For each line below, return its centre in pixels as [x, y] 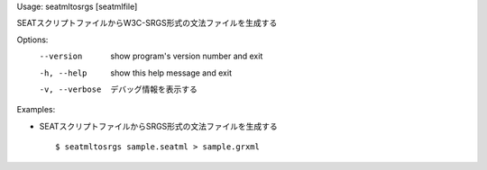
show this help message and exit [171, 73]
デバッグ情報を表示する [154, 89]
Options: [32, 40]
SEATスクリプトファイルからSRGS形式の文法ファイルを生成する [159, 126]
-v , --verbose [70, 89]
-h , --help [63, 73]
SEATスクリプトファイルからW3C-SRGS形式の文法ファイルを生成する [147, 23]
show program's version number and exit [187, 56]
